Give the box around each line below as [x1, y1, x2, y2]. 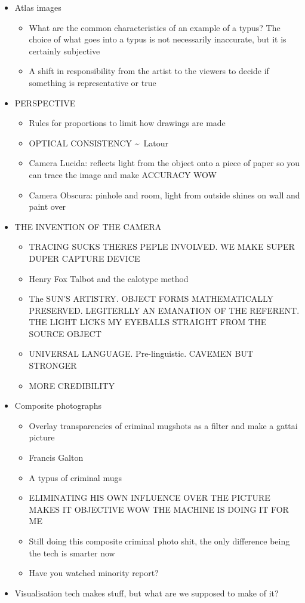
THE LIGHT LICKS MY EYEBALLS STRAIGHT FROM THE [29, 316, 267, 328]
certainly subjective [29, 44, 100, 57]
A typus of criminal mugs [29, 471, 122, 483]
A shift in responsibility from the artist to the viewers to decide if [29, 65, 269, 77]
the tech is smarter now [29, 546, 115, 559]
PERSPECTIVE [14, 96, 76, 109]
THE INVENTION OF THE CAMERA [14, 220, 162, 232]
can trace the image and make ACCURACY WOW [29, 168, 217, 180]
